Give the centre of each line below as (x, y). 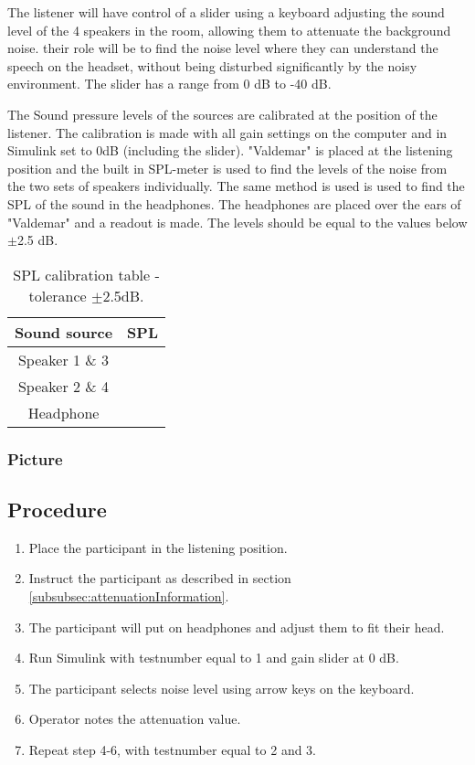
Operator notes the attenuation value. (135, 719)
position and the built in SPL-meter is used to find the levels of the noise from (227, 168)
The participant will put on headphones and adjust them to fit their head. (237, 627)
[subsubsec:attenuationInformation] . (129, 595)
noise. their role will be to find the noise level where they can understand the (223, 48)
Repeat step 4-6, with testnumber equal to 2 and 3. (172, 749)
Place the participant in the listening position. (158, 547)
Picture (35, 458)
